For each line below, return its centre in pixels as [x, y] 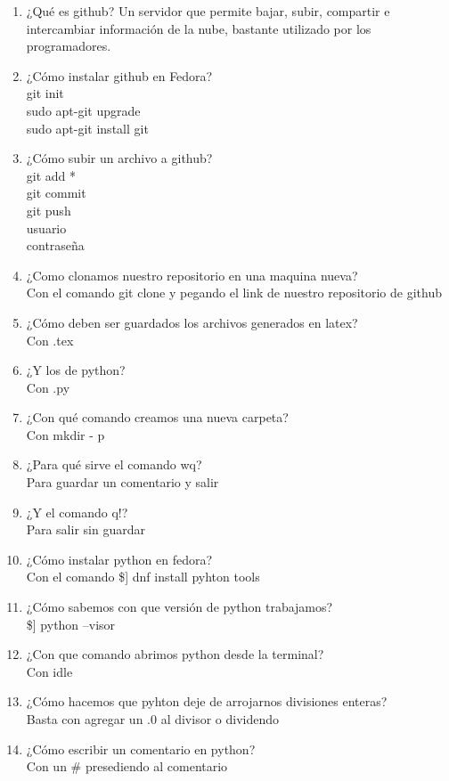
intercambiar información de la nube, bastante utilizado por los [199, 28]
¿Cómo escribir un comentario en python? [141, 748]
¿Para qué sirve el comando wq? [114, 464]
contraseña [55, 245]
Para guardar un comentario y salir [122, 482]
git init [45, 93]
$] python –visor [71, 624]
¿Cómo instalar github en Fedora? [119, 75]
